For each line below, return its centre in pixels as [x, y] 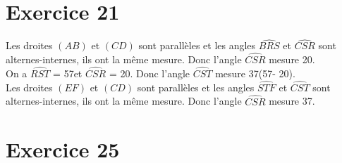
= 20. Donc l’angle [149, 73]
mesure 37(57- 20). [255, 73]
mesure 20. [292, 59]
